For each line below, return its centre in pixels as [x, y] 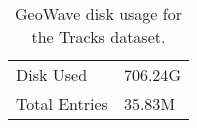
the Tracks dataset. [98, 36]
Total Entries [62, 103]
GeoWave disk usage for [98, 13]
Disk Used [52, 74]
